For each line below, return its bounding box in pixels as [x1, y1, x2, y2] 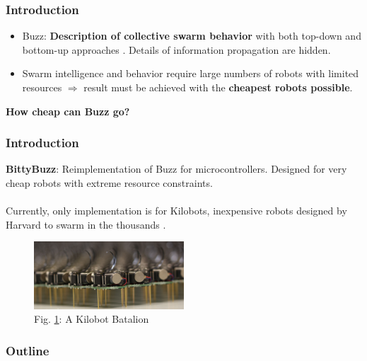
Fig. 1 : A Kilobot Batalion [34, 311, 149, 326]
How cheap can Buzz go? [6, 103, 130, 118]
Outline [6, 341, 49, 359]
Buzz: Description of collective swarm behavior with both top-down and [22, 28, 361, 43]
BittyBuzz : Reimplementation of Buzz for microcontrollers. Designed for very [6, 161, 347, 176]
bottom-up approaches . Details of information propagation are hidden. [22, 42, 331, 57]
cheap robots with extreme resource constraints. [6, 176, 213, 190]
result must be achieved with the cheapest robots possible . [83, 80, 353, 94]
